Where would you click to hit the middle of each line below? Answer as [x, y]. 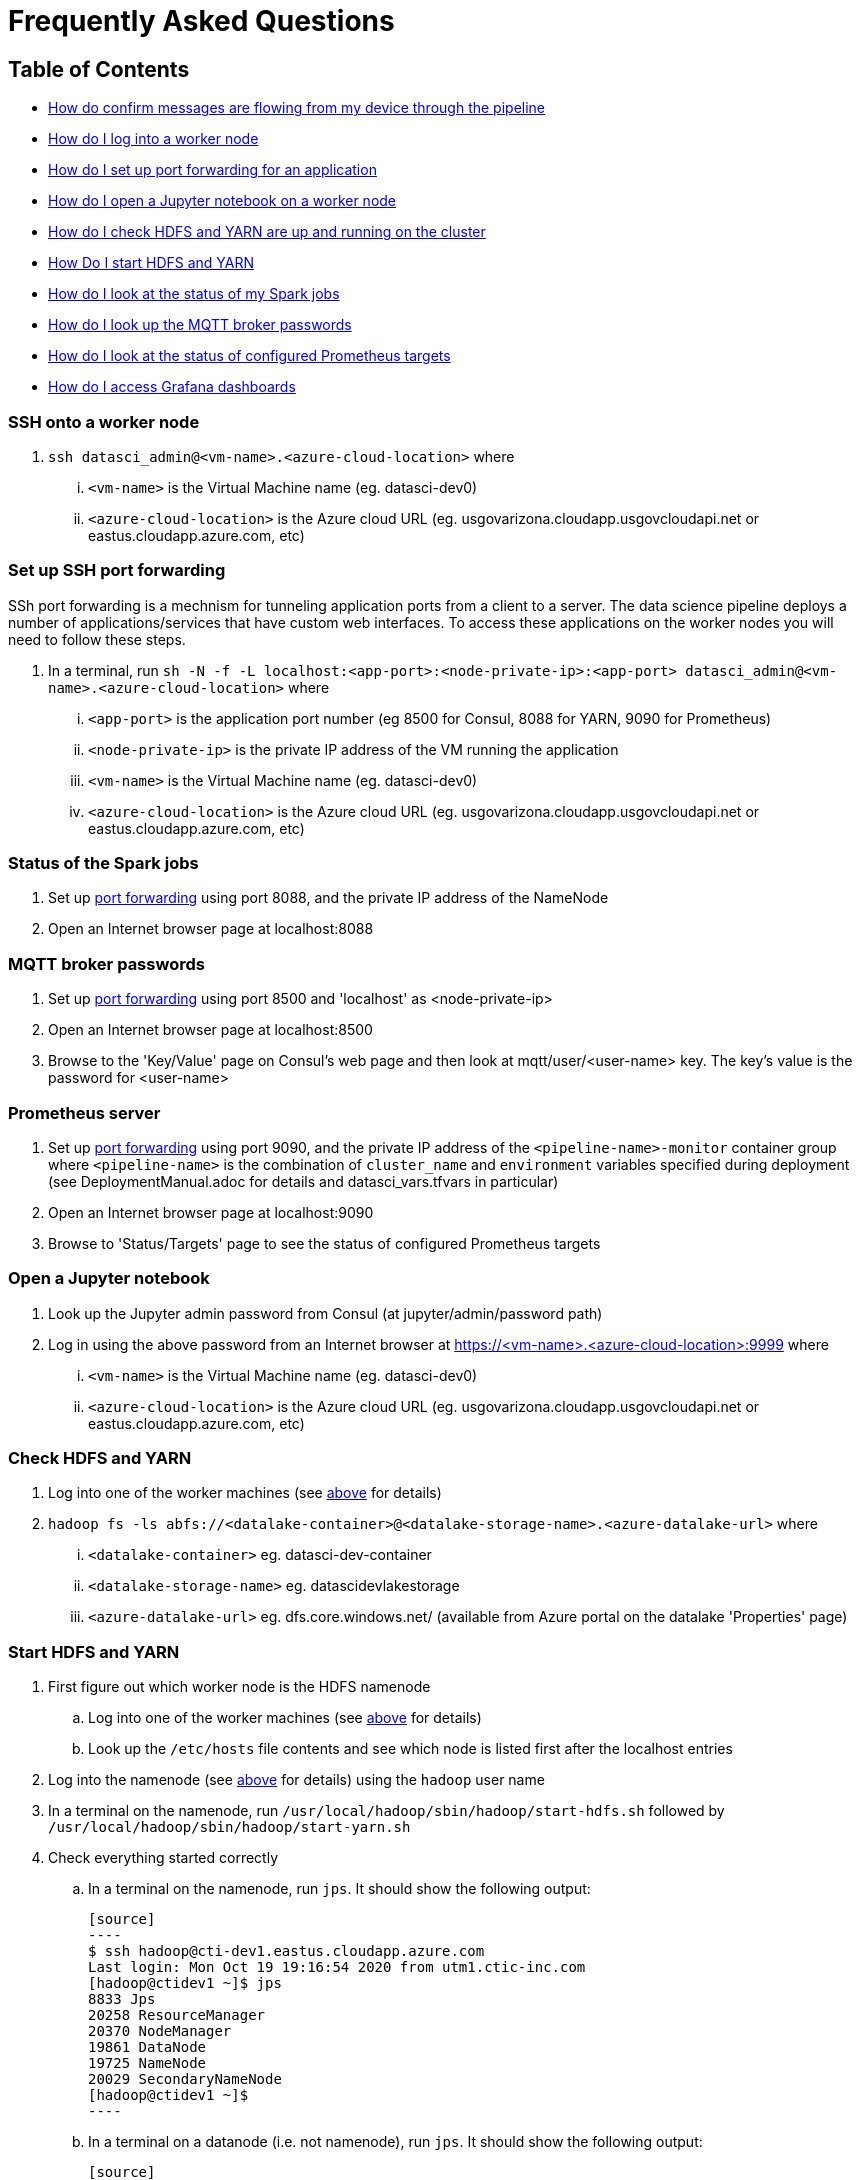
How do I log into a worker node [153, 139]
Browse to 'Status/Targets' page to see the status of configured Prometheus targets [324, 1243]
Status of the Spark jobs [103, 863]
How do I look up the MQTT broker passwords [200, 325]
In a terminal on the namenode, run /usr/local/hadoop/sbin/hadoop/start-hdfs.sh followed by [386, 1811]
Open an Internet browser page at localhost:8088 [211, 929]
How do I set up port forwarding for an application [212, 170]
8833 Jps [122, 1999]
